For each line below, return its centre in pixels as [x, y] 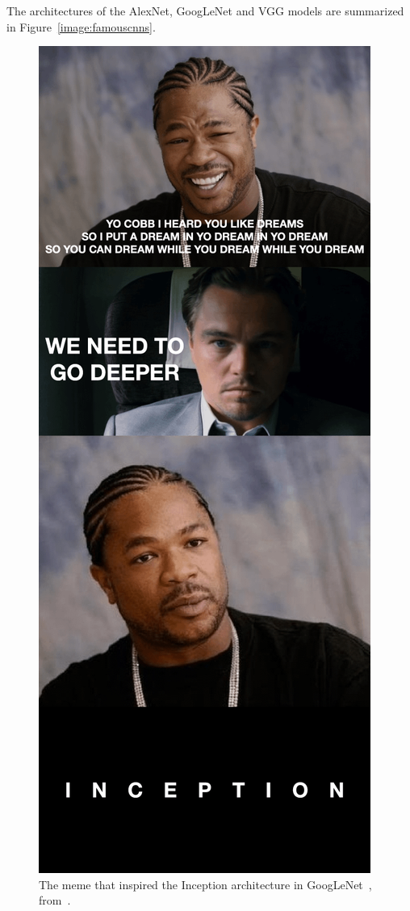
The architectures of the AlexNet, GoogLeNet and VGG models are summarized [205, 10]
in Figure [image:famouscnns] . [81, 26]
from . [55, 900]
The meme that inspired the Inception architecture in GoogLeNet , [205, 884]
